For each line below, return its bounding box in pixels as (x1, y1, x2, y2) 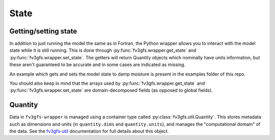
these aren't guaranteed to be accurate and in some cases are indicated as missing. (9, 61, 186, 68)
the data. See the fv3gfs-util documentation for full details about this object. (9, 128, 169, 134)
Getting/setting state (9, 27, 77, 36)
